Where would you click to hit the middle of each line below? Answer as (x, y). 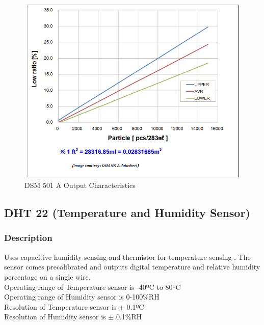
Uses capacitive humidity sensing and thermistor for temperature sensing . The (127, 256)
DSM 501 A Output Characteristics (80, 185)
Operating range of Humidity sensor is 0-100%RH (82, 297)
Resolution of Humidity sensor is (55, 317)
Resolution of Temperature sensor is (60, 306)
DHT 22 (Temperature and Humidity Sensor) (127, 213)
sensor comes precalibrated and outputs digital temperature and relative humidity (132, 267)
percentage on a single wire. (47, 276)
